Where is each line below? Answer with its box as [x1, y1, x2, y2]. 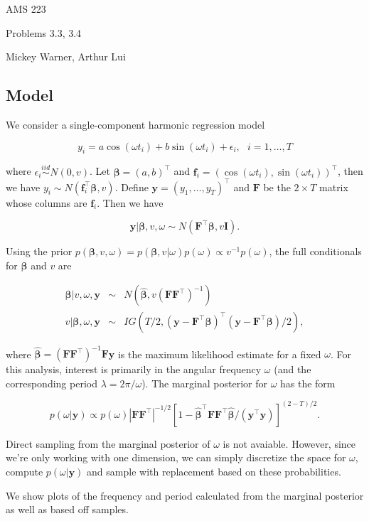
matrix [319, 179, 348, 194]
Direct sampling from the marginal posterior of [6, 436, 210, 451]
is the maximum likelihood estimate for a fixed [117, 346, 321, 361]
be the [263, 179, 291, 194]
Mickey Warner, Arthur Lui [6, 49, 126, 64]
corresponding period [6, 375, 97, 390]
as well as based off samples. [6, 502, 129, 517]
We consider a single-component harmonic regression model [6, 117, 265, 131]
